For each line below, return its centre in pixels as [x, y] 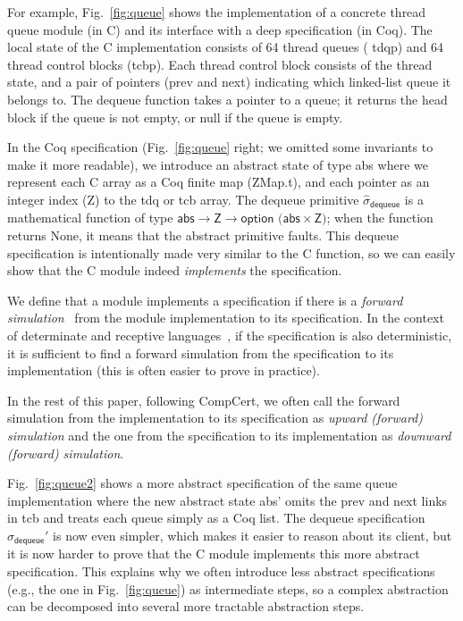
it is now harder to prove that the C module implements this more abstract [214, 554]
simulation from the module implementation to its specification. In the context [226, 318]
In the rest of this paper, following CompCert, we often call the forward [204, 400]
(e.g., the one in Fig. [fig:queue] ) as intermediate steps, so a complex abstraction [228, 588]
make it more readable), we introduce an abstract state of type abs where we [218, 164]
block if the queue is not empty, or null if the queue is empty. [175, 117]
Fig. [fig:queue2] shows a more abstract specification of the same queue [202, 483]
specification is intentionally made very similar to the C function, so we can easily [231, 252]
